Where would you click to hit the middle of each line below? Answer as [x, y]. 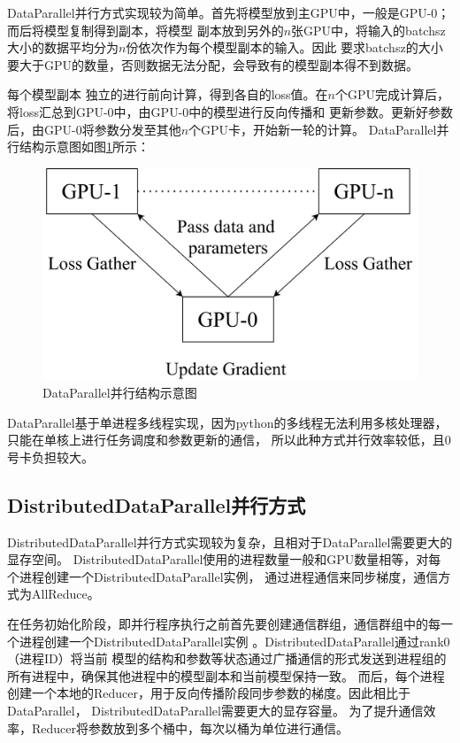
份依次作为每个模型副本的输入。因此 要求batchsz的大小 [284, 47]
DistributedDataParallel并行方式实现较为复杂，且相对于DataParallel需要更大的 [230, 542]
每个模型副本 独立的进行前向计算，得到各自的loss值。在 [168, 94]
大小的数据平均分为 [63, 47]
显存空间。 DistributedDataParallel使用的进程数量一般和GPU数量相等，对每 [224, 559]
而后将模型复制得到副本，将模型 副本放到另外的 [146, 30]
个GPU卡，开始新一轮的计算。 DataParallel [313, 129]
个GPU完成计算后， [393, 94]
